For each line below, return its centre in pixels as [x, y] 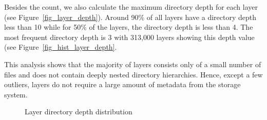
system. [16, 94]
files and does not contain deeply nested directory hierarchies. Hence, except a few [133, 74]
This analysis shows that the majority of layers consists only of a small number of [133, 64]
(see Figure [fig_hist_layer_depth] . [61, 47]
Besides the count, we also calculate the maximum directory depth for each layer [131, 7]
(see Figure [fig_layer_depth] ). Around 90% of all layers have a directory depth [130, 17]
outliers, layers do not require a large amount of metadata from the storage [122, 84]
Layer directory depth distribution [79, 112]
